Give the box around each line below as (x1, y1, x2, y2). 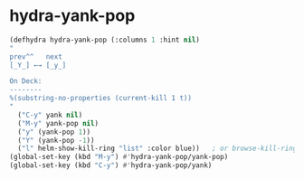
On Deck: (9, 77, 43, 86)
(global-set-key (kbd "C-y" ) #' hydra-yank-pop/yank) (9, 161, 213, 170)
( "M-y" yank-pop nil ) (17, 118, 100, 127)
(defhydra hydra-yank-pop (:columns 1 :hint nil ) (9, 35, 201, 44)
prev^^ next (9, 52, 63, 61)
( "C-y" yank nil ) (17, 110, 83, 119)
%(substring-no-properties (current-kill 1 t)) (9, 94, 193, 103)
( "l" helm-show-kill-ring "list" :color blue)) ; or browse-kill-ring (17, 144, 298, 154)
